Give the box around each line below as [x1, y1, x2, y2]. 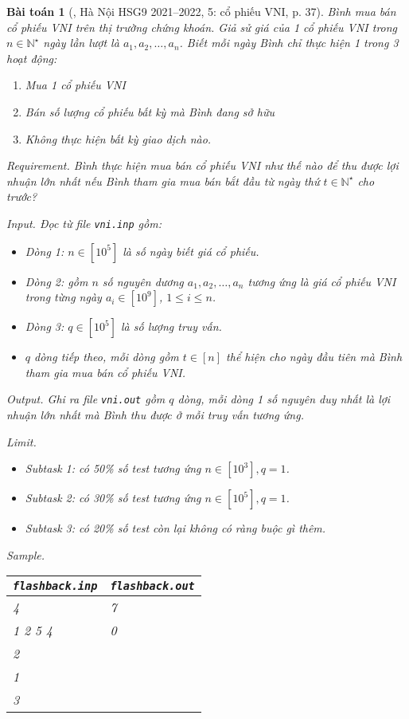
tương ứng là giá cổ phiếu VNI [247, 273, 396, 289]
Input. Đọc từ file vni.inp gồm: [6, 214, 162, 231]
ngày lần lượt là [43, 34, 119, 51]
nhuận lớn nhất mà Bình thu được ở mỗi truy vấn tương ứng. [6, 407, 304, 423]
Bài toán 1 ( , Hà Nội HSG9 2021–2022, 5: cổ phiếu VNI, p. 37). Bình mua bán [6, 3, 396, 19]
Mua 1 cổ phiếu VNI [25, 77, 126, 93]
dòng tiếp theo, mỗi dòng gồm [34, 348, 179, 365]
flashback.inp [13, 580, 98, 593]
